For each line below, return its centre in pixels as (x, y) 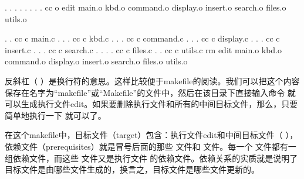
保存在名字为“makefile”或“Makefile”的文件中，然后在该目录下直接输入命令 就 (150, 92)
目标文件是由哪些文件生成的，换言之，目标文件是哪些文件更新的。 (132, 169)
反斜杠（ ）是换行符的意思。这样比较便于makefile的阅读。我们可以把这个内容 (152, 80)
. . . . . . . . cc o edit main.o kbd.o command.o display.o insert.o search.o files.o (146, 7)
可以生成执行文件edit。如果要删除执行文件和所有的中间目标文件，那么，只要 (151, 104)
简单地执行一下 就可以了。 (55, 115)
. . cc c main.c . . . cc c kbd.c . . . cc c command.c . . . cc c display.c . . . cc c (142, 38)
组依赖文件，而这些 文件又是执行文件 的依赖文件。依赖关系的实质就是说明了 (151, 158)
